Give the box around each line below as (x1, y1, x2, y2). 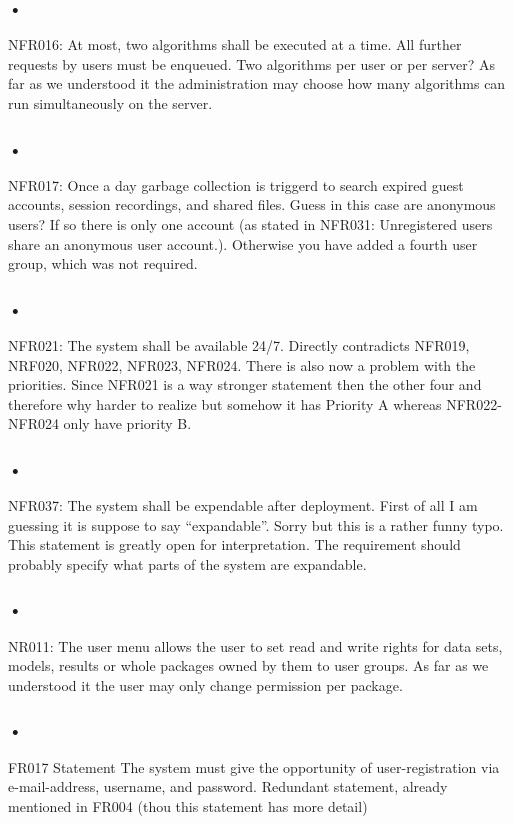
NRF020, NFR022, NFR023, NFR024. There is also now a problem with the (8, 354, 476, 375)
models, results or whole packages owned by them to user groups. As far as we (8, 655, 489, 676)
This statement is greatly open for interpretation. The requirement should (8, 534, 461, 555)
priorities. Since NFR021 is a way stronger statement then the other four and (8, 374, 482, 395)
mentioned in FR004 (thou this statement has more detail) (8, 795, 368, 816)
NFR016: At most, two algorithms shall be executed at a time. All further (8, 34, 462, 55)
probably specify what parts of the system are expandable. (8, 553, 367, 574)
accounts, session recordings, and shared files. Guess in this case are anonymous (8, 194, 496, 215)
